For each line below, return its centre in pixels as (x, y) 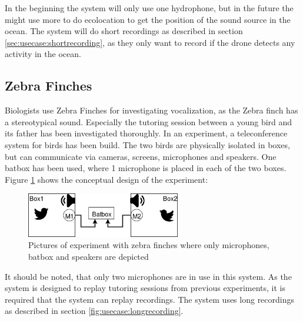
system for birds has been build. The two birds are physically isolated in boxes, (147, 144)
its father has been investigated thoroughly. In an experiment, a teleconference (146, 133)
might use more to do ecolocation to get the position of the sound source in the (148, 19)
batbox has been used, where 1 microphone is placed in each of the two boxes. (146, 168)
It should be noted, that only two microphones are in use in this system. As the (148, 276)
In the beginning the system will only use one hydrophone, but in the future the (149, 8)
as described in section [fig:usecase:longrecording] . (94, 311)
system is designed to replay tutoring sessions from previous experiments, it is (145, 288)
